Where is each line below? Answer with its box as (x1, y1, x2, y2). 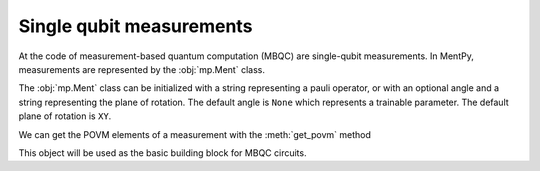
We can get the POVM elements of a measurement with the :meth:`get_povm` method (18, 128, 372, 140)
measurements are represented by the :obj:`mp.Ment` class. (18, 63, 265, 75)
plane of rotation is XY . (18, 110, 112, 122)
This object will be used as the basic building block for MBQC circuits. (18, 146, 307, 159)
